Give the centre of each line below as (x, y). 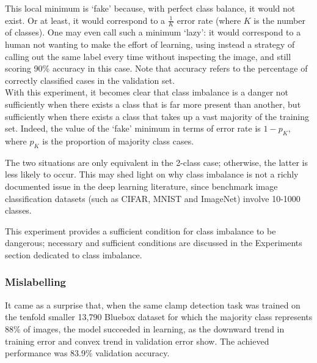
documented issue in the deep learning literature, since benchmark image (141, 186)
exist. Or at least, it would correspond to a (85, 20)
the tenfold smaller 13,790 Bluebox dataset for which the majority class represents (159, 317)
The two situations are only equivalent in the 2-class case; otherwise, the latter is (157, 162)
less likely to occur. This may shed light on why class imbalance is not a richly (152, 174)
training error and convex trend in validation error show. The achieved (137, 341)
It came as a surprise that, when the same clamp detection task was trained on (153, 305)
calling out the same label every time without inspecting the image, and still (148, 56)
